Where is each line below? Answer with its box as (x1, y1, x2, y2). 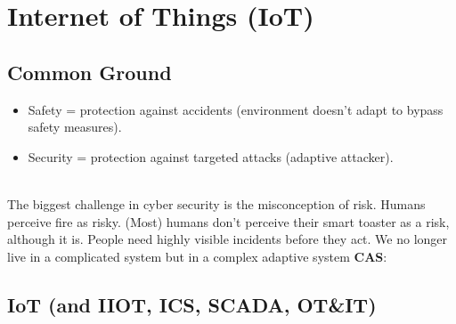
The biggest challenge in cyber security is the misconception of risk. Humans (7, 194, 426, 213)
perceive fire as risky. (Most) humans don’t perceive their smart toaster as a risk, (7, 212, 450, 231)
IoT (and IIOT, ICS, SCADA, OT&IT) (7, 290, 377, 318)
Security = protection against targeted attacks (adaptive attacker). (28, 147, 394, 166)
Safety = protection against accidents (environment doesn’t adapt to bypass (28, 100, 444, 118)
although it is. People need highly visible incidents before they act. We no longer (7, 230, 448, 248)
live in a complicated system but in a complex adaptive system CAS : (7, 247, 387, 265)
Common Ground (7, 58, 172, 85)
